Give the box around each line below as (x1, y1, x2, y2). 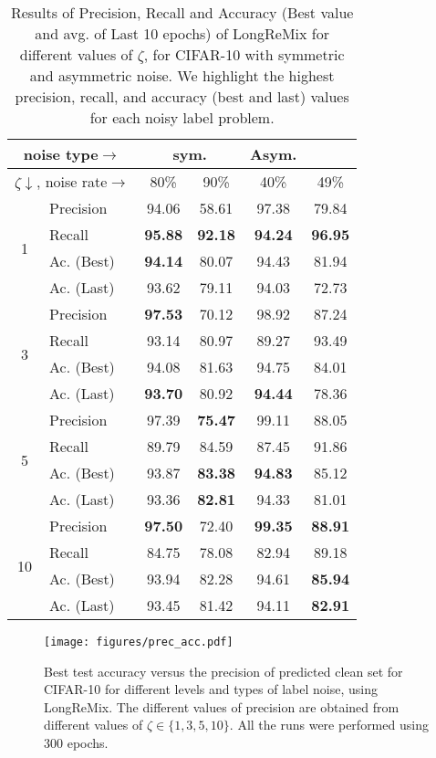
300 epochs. (44, 733, 109, 753)
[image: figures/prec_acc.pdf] (44, 636, 234, 648)
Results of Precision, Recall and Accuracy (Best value (10, 2, 354, 23)
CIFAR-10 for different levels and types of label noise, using (44, 679, 378, 699)
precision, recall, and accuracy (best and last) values (15, 86, 349, 107)
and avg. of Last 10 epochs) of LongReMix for (35, 23, 329, 44)
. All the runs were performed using (229, 715, 429, 734)
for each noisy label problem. (89, 107, 275, 128)
